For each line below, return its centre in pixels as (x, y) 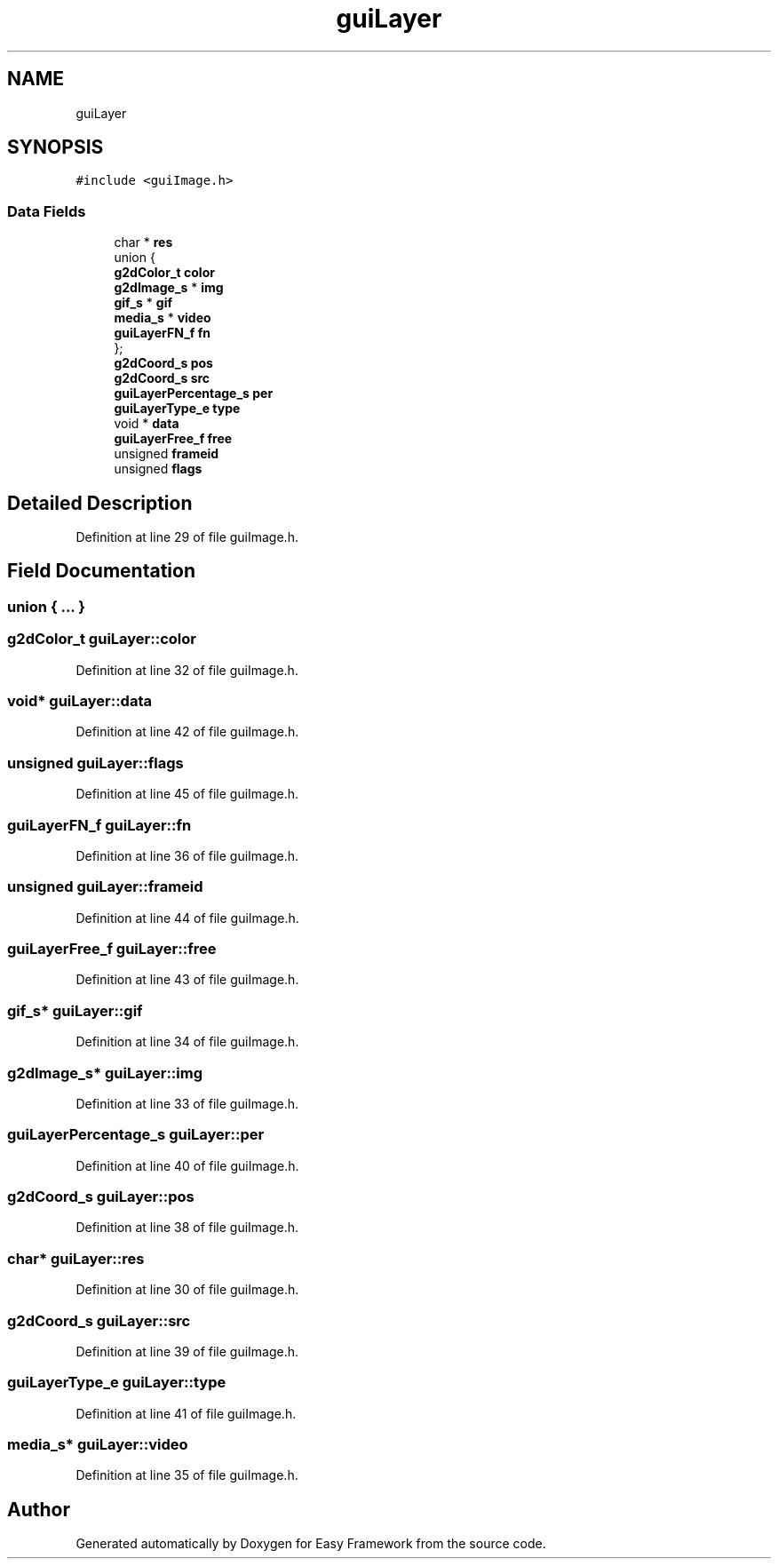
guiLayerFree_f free (173, 439)
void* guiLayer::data (80, 701)
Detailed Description (100, 503)
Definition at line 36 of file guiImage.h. (187, 855)
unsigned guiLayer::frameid (105, 887)
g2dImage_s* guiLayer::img (105, 1073)
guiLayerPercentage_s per (194, 393)
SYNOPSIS (56, 147)
